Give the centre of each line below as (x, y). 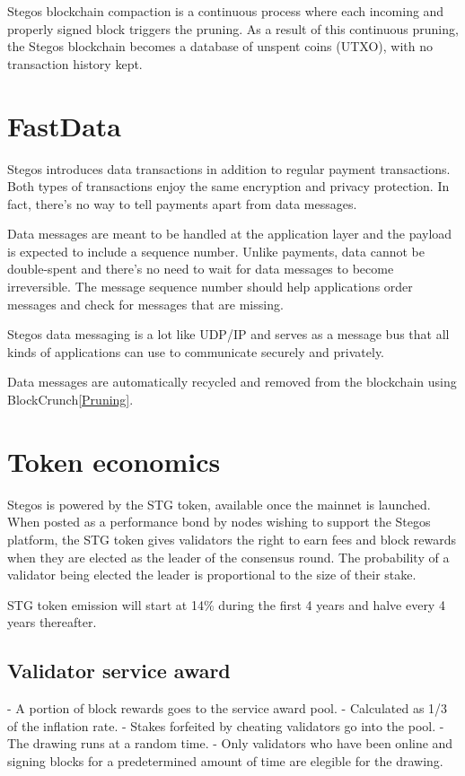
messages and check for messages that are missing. (145, 304)
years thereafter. (52, 622)
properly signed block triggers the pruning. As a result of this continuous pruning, (233, 28)
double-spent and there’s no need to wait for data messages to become (201, 269)
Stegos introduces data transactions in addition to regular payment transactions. (229, 168)
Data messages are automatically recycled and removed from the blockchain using (232, 382)
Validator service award (119, 671)
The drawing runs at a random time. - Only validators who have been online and (230, 743)
